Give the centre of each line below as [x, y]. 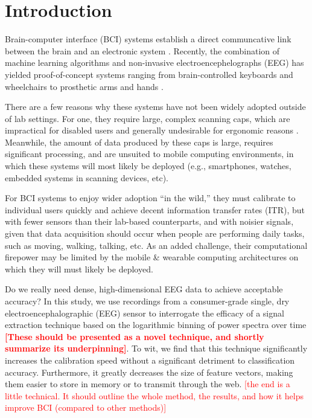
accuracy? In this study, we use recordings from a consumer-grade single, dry [147, 301]
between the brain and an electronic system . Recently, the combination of [142, 50]
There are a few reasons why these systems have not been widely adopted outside [155, 107]
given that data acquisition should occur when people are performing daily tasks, [155, 233]
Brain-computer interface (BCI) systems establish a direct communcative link [148, 39]
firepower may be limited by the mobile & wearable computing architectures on [152, 257]
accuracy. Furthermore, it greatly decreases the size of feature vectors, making [149, 372]
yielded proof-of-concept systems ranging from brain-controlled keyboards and [149, 74]
